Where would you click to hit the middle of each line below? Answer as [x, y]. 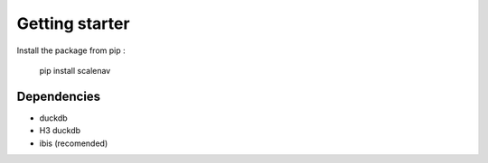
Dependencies [59, 96]
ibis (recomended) [74, 143]
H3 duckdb [60, 131]
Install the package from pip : [71, 50]
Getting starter [73, 23]
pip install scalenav [75, 70]
